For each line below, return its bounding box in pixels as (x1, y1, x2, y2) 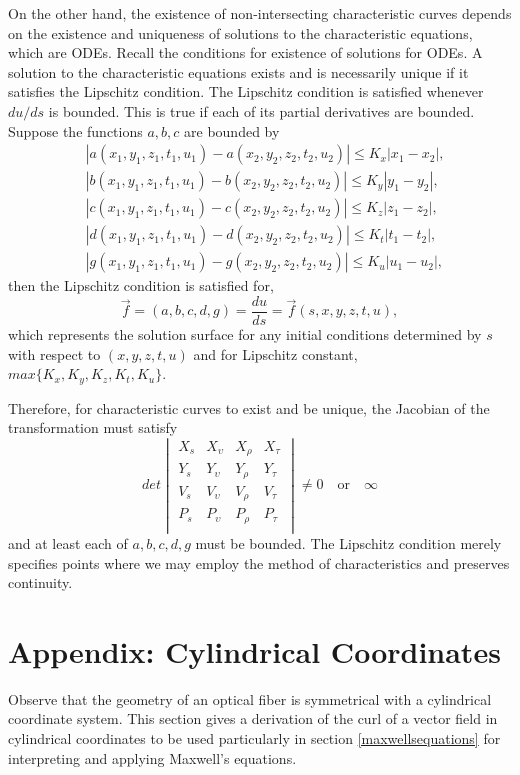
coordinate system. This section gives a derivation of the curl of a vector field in (8, 708, 498, 729)
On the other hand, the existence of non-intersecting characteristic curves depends (8, 3, 512, 23)
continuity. (8, 572, 73, 593)
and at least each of (8, 532, 128, 553)
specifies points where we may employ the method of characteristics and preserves (8, 552, 510, 573)
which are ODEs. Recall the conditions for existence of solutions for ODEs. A (8, 42, 483, 63)
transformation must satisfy (8, 417, 178, 438)
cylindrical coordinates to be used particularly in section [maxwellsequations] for (8, 728, 501, 749)
